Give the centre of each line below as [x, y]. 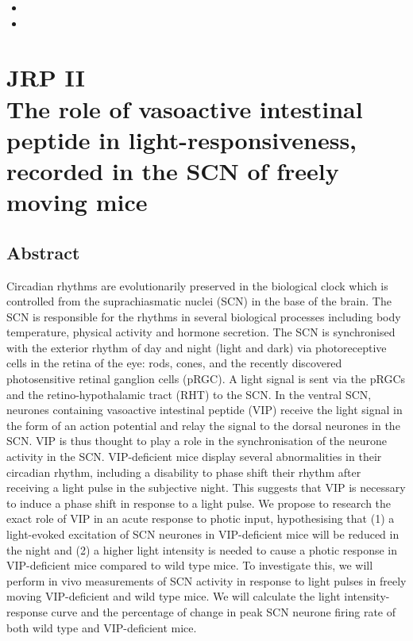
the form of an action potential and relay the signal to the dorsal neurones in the [203, 425]
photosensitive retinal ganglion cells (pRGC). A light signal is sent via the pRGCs [206, 379]
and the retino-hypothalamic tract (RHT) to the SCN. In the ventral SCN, [189, 394]
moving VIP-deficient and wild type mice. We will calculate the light [174, 596]
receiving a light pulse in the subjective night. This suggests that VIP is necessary [206, 487]
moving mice [77, 202]
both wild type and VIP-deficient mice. [102, 627]
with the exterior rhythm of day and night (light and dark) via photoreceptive [197, 347]
